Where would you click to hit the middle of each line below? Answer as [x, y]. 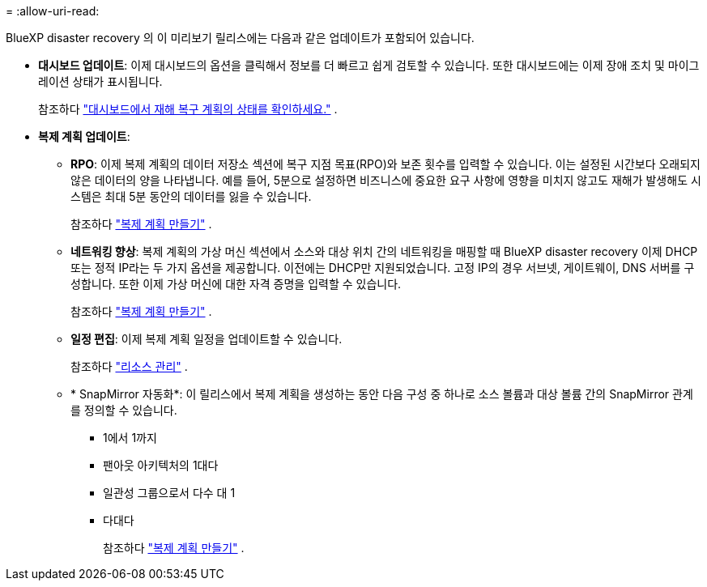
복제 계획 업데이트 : [84, 136]
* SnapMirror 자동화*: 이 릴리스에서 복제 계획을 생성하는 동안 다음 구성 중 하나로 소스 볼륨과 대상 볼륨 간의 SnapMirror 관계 [382, 394]
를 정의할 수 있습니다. [124, 410]
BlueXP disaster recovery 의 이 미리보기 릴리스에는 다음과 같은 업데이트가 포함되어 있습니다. [240, 38]
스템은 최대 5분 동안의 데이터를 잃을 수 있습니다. [191, 196]
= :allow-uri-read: [53, 11]
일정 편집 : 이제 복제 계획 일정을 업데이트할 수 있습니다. [207, 339]
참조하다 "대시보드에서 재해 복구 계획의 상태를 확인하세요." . [188, 109]
